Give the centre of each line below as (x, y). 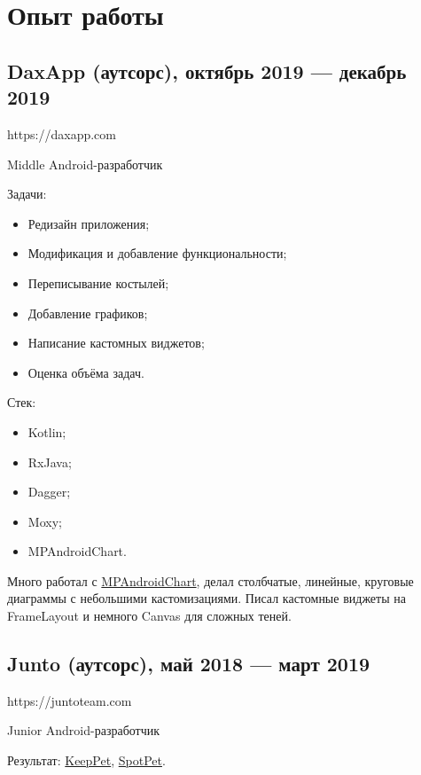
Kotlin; (47, 431)
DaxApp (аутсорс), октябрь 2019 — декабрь (207, 70)
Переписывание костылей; (98, 282)
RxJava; (50, 462)
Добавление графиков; (88, 313)
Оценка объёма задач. (86, 372)
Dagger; (49, 492)
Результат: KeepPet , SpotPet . (86, 760)
